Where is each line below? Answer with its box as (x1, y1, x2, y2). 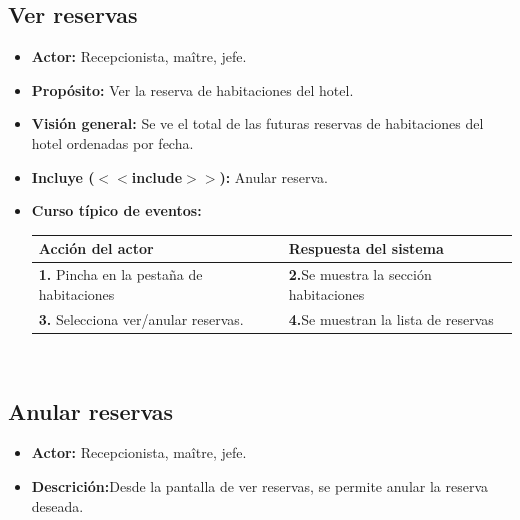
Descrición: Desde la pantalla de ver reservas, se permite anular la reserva (31, 476, 489, 497)
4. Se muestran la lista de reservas (288, 308, 494, 329)
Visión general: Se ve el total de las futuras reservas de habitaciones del (31, 113, 484, 134)
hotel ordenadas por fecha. (31, 132, 194, 153)
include (131, 166, 183, 187)
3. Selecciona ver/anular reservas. (38, 308, 244, 329)
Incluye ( (31, 166, 95, 187)
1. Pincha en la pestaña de (38, 264, 203, 285)
